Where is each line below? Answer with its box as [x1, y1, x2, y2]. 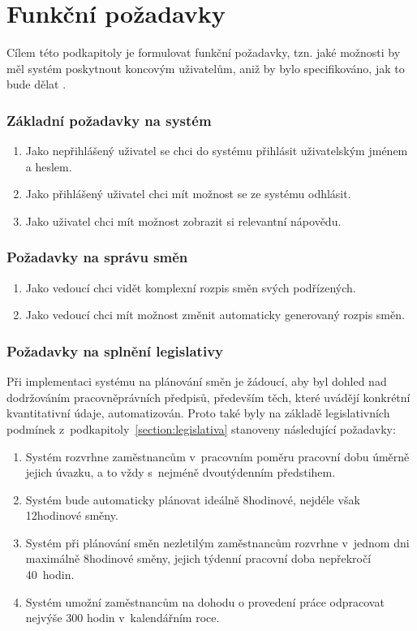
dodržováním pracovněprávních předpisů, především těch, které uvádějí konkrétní [6, 388, 411, 405]
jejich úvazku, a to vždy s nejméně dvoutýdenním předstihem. [25, 464, 336, 481]
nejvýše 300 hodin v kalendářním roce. [25, 609, 220, 626]
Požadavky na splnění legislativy [6, 340, 223, 361]
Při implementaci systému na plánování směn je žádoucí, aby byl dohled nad [6, 373, 387, 390]
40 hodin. [25, 566, 75, 583]
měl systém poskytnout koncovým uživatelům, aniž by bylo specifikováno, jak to [6, 59, 405, 76]
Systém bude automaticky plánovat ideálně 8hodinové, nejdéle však [25, 491, 360, 508]
